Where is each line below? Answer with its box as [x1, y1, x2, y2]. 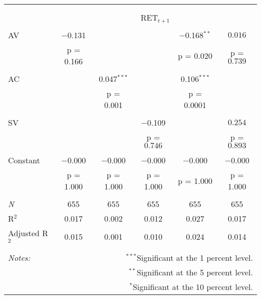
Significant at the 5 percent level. [137, 266, 253, 278]
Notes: [8, 251, 31, 263]
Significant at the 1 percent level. [137, 251, 253, 263]
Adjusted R [8, 227, 48, 239]
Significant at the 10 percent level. [133, 280, 253, 292]
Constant [8, 154, 40, 166]
